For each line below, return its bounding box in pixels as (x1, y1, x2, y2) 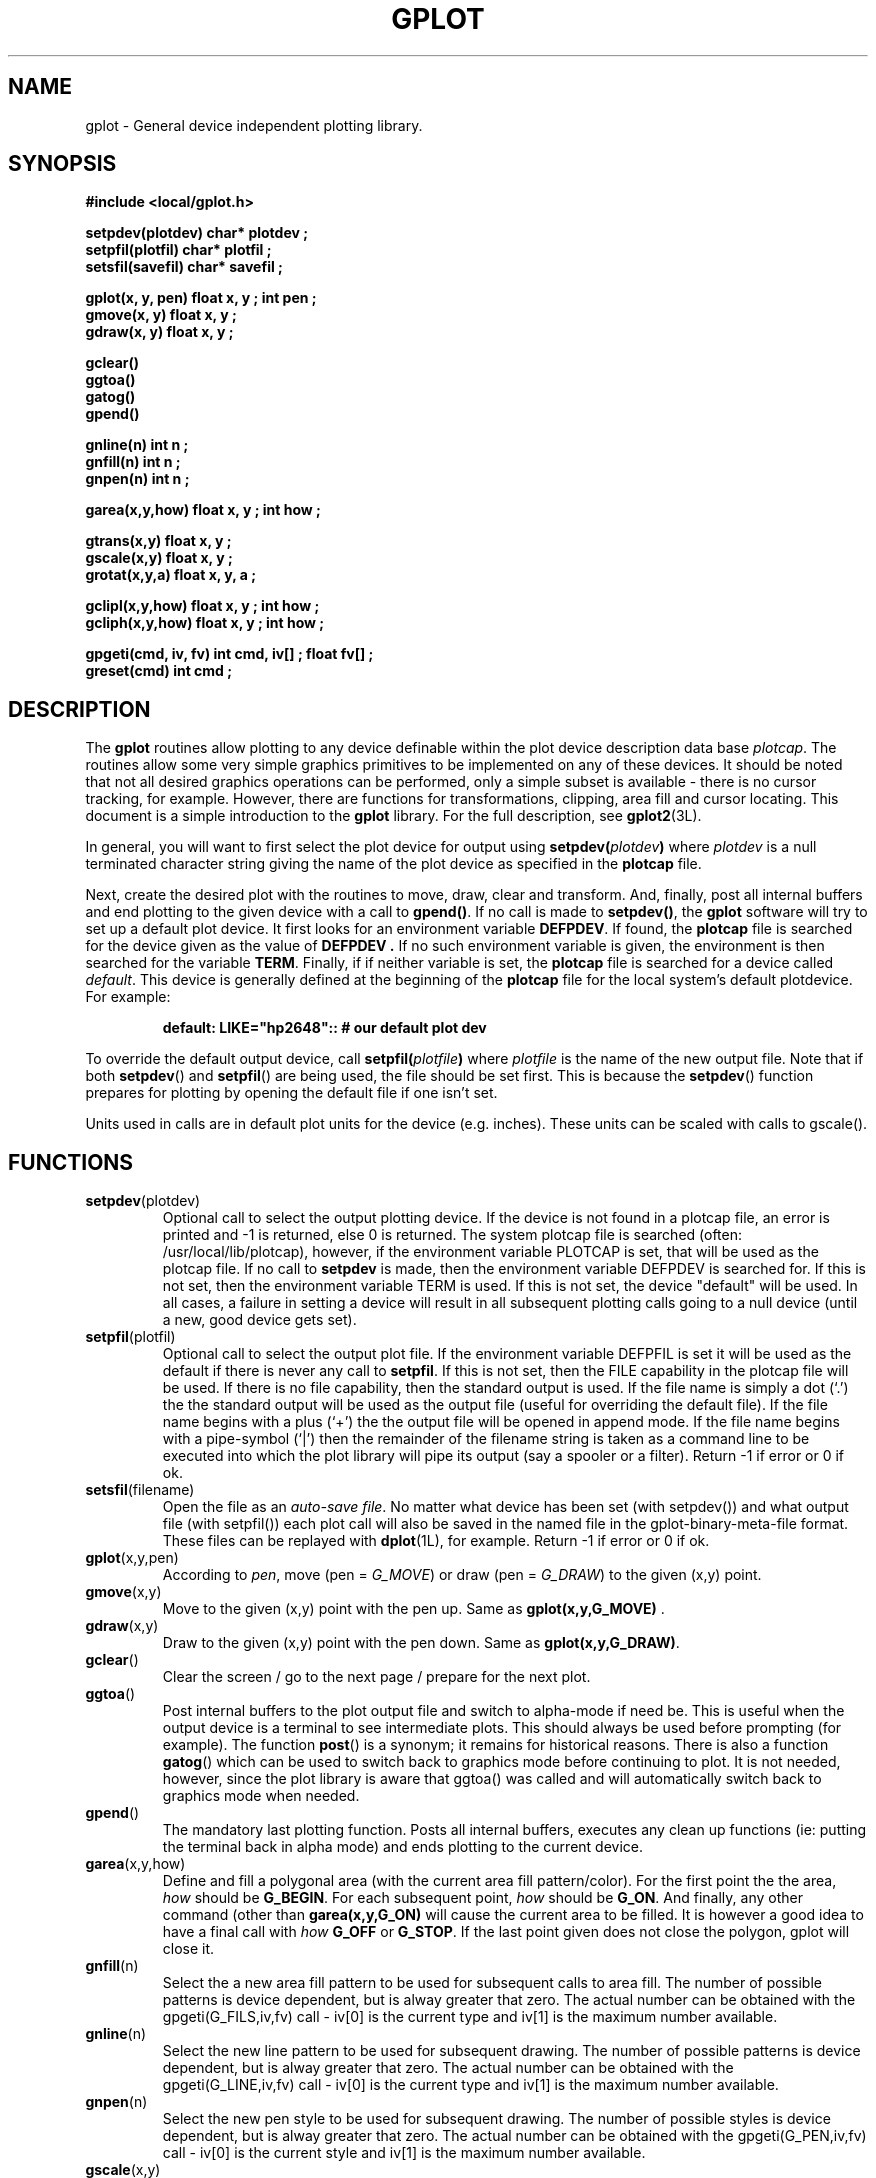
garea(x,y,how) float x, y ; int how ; (85, 501, 321, 519)
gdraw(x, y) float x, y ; (85, 323, 234, 341)
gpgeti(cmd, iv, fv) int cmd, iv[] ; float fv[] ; (85, 645, 374, 663)
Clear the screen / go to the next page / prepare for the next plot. (162, 1668, 591, 1686)
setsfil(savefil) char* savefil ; (85, 258, 283, 276)
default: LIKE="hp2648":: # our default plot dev (162, 1019, 487, 1037)
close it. (162, 1940, 215, 1958)
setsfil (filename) (85, 1481, 195, 1499)
